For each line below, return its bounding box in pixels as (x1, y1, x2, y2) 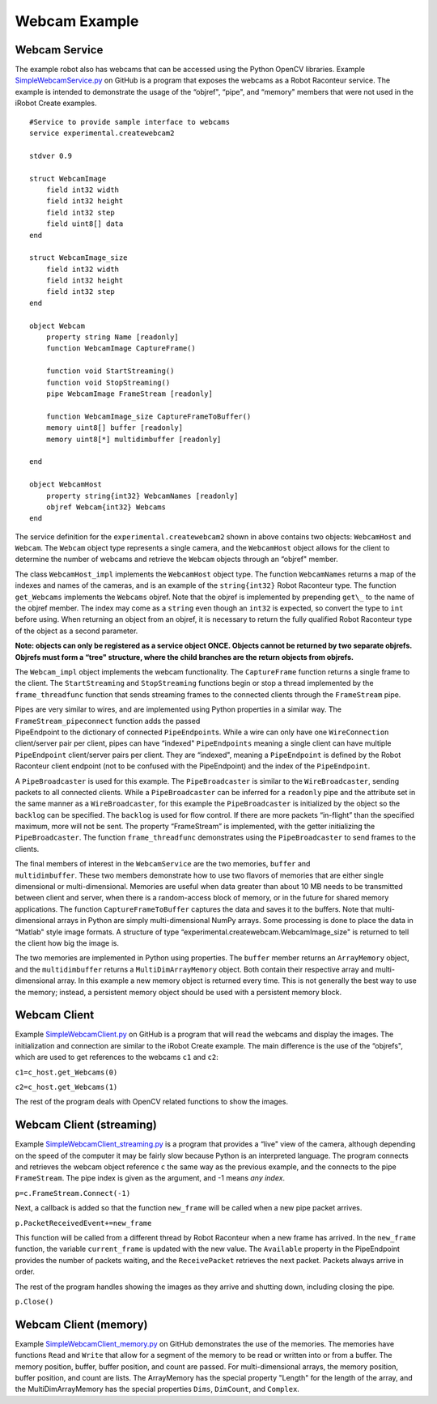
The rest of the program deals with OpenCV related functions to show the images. (15, 1097, 289, 1107)
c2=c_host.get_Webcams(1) (15, 1083, 118, 1091)
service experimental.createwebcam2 (29, 129, 175, 138)
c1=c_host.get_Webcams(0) (15, 1067, 118, 1077)
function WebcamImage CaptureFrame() (45, 344, 196, 353)
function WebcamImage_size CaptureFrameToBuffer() (45, 411, 252, 421)
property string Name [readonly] (45, 333, 180, 342)
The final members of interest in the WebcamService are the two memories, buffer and (15, 859, 311, 869)
